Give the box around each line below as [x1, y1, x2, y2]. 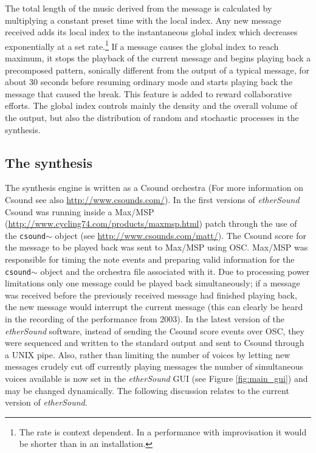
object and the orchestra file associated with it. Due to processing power [40, 265, 310, 277]
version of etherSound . [5, 396, 88, 409]
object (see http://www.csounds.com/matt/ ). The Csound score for [55, 229, 306, 241]
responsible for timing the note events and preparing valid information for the [5, 253, 295, 266]
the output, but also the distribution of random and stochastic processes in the [5, 111, 299, 123]
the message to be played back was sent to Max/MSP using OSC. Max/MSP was [5, 241, 308, 254]
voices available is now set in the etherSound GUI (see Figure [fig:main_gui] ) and [5, 372, 308, 385]
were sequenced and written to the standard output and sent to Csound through [5, 336, 304, 349]
